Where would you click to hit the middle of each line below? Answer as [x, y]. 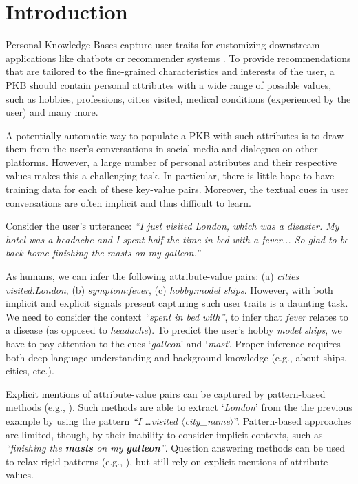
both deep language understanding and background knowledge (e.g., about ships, [176, 357]
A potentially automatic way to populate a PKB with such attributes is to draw [175, 135]
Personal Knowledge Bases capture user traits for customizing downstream [163, 44]
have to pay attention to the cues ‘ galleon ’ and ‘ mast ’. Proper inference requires [173, 343]
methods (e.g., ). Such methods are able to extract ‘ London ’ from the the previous [179, 407]
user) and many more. [52, 112]
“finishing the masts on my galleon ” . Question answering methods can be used [175, 448]
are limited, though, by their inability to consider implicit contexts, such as [164, 434]
